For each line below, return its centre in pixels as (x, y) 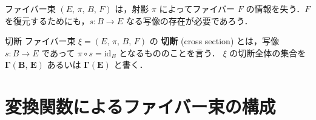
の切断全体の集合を (268, 52)
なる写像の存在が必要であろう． (189, 20)
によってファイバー (197, 8)
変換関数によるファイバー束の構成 (140, 106)
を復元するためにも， (47, 20)
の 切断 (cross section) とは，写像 (214, 41)
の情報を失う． (275, 8)
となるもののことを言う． (170, 52)
